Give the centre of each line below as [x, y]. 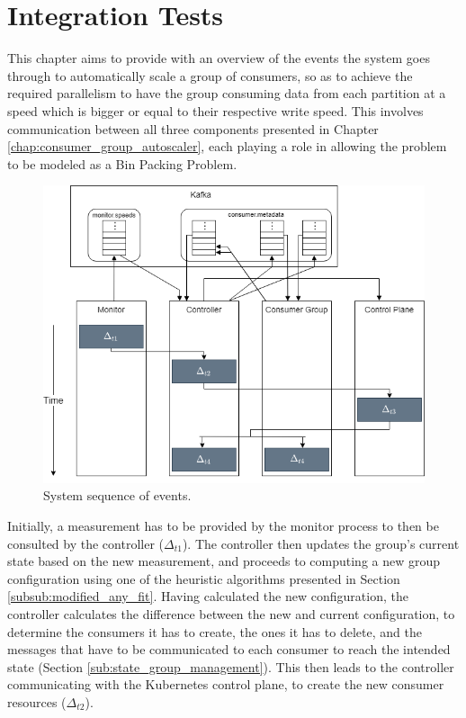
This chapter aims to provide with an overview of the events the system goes [219, 58]
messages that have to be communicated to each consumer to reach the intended [229, 649]
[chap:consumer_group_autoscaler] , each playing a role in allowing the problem [227, 146]
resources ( [37, 701]
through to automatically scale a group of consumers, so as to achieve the [210, 75]
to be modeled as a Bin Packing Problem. [122, 163]
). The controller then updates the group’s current [321, 543]
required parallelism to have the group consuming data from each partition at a [227, 93]
